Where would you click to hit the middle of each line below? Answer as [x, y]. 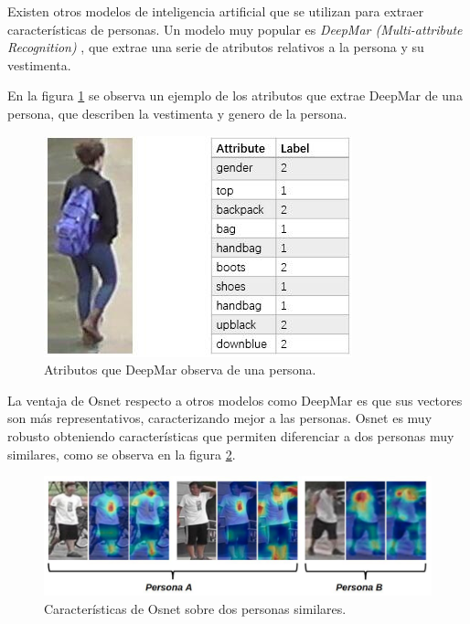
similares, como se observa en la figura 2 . [122, 454]
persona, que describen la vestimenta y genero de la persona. [177, 113]
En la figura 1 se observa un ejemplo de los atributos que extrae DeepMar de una [235, 95]
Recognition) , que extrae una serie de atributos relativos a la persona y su [216, 47]
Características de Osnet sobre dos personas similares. [195, 608]
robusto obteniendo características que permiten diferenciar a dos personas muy [231, 435]
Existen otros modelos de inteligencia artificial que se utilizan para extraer [216, 11]
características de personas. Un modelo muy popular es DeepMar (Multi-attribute [235, 29]
